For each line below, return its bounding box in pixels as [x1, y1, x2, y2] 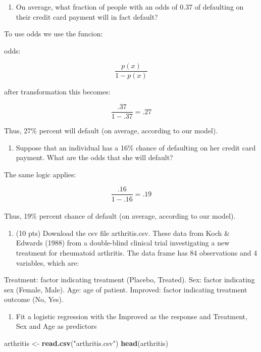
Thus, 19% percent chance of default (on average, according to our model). [4, 211, 236, 221]
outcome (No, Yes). [4, 294, 64, 305]
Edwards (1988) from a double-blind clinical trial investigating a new [16, 237, 230, 248]
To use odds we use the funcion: [4, 28, 103, 39]
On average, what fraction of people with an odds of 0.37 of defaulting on [16, 2, 244, 12]
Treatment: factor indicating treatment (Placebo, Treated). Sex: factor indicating [4, 274, 255, 285]
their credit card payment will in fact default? [16, 11, 158, 22]
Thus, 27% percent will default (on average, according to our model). [4, 125, 218, 136]
